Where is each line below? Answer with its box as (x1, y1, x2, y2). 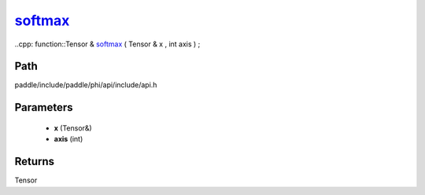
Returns (14, 155, 55, 168)
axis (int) (54, 134, 83, 144)
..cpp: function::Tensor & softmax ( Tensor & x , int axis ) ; (14, 39, 201, 49)
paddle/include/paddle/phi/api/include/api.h (14, 80, 157, 90)
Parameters (14, 101, 73, 114)
